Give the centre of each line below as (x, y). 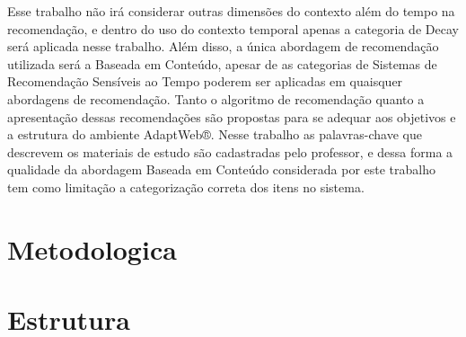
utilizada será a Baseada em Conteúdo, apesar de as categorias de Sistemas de (222, 63)
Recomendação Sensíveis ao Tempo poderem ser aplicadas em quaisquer (205, 81)
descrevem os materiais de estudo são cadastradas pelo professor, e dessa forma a (230, 151)
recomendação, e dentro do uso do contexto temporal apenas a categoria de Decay (233, 28)
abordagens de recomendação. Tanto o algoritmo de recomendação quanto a (216, 98)
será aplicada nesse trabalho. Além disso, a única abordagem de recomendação (223, 46)
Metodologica (92, 248)
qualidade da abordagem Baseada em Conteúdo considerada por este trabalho (221, 169)
